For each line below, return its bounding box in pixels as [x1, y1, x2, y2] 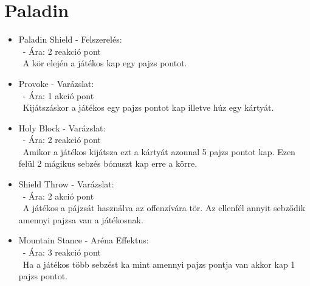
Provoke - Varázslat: [18, 77, 94, 89]
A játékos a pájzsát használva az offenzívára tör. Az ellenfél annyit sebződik [22, 201, 306, 214]
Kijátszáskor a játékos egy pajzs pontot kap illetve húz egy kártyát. [22, 101, 274, 114]
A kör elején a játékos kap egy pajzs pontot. [22, 57, 187, 69]
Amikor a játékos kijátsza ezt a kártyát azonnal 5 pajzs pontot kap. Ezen [22, 145, 295, 158]
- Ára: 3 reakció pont [22, 246, 101, 259]
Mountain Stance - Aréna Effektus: [18, 234, 149, 246]
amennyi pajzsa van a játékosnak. [18, 213, 143, 226]
